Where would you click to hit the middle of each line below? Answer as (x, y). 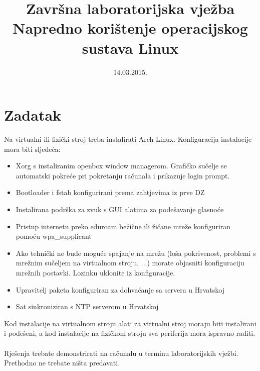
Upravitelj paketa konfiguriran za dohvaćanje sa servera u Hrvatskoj (120, 289)
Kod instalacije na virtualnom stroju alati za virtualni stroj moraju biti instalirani (130, 323)
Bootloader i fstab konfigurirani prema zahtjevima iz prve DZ (110, 192)
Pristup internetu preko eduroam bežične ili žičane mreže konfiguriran (123, 226)
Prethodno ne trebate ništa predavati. (62, 363)
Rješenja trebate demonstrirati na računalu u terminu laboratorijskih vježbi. (121, 353)
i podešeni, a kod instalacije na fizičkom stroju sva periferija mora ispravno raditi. (130, 333)
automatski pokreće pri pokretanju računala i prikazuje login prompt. (123, 175)
